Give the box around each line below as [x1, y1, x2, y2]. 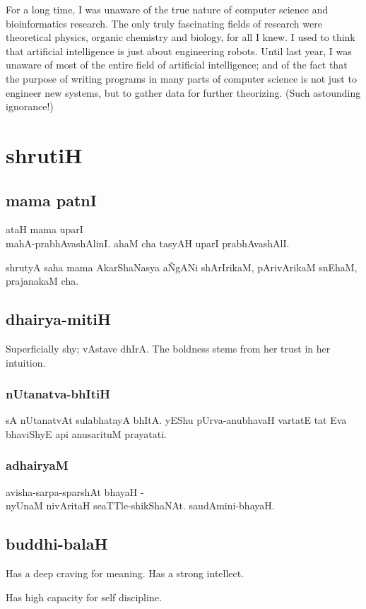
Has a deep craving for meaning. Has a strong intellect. [6, 566, 244, 581]
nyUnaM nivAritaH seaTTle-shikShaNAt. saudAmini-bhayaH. [6, 498, 275, 513]
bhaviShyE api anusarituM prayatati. [6, 426, 167, 441]
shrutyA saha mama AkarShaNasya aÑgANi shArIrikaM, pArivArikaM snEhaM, [6, 259, 358, 274]
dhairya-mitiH [6, 308, 111, 330]
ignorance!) [6, 99, 54, 114]
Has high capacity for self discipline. [6, 589, 162, 604]
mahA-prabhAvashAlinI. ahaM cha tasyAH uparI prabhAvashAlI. [6, 235, 290, 250]
